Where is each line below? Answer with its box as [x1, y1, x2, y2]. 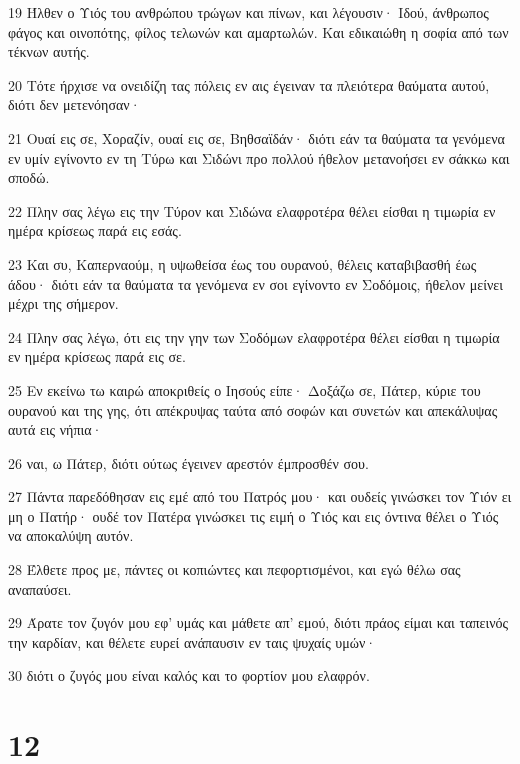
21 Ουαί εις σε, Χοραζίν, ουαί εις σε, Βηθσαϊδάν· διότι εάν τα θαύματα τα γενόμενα [8, 127, 505, 148]
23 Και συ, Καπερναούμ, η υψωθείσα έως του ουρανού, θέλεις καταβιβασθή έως [8, 253, 477, 274]
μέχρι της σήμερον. [8, 293, 119, 314]
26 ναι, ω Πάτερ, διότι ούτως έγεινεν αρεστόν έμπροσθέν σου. [8, 452, 369, 473]
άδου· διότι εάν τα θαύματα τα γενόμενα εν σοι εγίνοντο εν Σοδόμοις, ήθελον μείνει [8, 273, 503, 294]
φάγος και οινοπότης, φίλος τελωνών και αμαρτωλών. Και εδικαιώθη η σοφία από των [8, 21, 509, 42]
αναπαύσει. [8, 578, 72, 599]
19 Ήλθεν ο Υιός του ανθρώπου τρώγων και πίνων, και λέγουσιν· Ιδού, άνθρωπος [8, 2, 489, 22]
